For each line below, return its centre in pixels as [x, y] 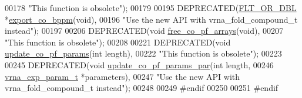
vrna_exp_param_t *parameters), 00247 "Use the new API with [123, 76]
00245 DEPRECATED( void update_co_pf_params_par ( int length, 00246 [139, 64]
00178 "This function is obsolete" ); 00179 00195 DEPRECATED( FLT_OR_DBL [151, 8]
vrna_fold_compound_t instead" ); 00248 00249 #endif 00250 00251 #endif [142, 88]
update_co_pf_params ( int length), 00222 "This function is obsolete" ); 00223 [143, 53]
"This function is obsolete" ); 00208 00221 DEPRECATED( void [118, 42]
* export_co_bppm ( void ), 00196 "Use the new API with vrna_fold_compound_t [151, 19]
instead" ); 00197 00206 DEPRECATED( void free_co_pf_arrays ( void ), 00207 [144, 31]
